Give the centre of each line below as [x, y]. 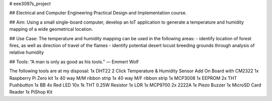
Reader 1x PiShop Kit [31, 92]
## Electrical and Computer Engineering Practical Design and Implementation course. [98, 13]
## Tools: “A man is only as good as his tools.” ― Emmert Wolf [74, 62]
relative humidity [27, 52]
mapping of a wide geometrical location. [51, 29]
